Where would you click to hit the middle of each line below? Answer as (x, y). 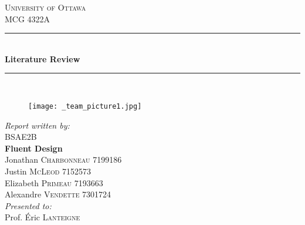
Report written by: (37, 125)
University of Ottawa (45, 7)
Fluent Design (34, 148)
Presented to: (28, 205)
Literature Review (43, 58)
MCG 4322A (28, 19)
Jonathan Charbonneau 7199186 (63, 159)
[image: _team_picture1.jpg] (85, 106)
